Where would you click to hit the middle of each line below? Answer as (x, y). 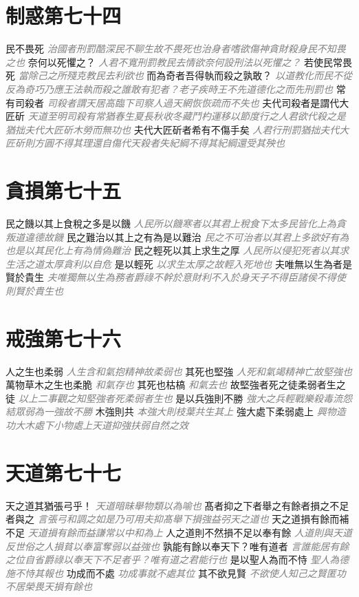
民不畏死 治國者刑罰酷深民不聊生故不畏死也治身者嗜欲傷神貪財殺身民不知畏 (176, 49)
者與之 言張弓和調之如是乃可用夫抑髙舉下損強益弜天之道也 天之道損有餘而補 (177, 519)
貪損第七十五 (64, 190)
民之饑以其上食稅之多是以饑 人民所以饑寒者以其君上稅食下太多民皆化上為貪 (176, 223)
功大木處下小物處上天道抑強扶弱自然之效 (97, 425)
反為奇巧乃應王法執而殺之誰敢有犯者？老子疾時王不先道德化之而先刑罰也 (169, 88)
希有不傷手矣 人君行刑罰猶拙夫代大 (270, 129)
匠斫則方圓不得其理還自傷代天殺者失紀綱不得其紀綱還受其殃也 (145, 143)
